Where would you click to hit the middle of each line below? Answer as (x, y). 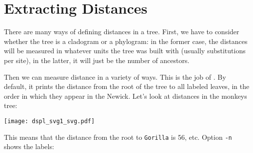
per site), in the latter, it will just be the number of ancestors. (97, 60)
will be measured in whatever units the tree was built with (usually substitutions (125, 51)
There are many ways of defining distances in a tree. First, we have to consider (122, 32)
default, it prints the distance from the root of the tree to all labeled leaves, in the (127, 86)
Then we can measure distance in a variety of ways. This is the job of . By (115, 76)
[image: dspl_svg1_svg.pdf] (49, 121)
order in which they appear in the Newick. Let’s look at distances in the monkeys (126, 96)
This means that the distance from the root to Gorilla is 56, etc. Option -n (118, 137)
